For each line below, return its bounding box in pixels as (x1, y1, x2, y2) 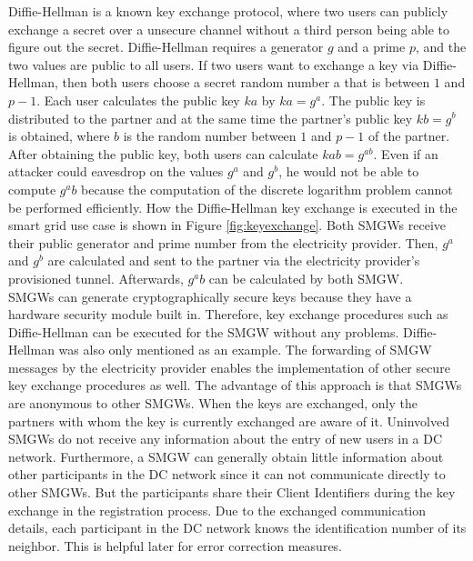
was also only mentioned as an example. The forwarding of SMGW (58, 340, 432, 359)
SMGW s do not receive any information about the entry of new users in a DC (8, 429, 443, 448)
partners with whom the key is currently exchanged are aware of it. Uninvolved (8, 411, 449, 430)
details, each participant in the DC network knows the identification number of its (8, 518, 467, 537)
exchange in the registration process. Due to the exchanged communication (8, 500, 427, 519)
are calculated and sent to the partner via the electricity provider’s (47, 251, 420, 270)
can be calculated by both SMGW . (208, 268, 404, 287)
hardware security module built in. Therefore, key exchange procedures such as (8, 305, 448, 324)
